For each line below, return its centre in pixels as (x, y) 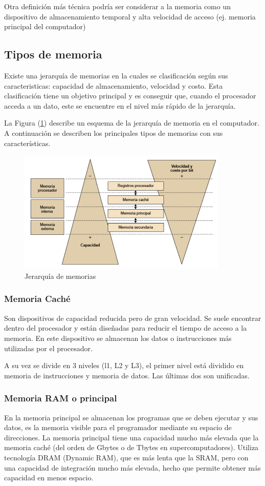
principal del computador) (45, 26)
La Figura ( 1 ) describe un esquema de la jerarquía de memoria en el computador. (132, 123)
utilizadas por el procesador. (48, 348)
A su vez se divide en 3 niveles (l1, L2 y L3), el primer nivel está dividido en (124, 365)
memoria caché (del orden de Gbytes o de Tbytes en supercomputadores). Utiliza (131, 447)
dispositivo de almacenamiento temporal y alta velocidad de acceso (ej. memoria (130, 16)
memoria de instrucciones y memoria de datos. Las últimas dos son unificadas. (127, 375)
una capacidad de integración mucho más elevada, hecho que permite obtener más (132, 467)
